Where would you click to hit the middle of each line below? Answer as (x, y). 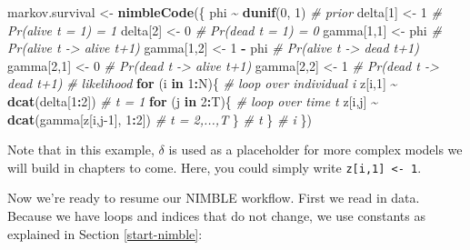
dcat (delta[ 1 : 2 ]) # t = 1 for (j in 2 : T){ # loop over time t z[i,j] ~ (193, 100)
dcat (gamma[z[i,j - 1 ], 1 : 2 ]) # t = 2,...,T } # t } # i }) (160, 119)
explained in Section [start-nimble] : (105, 233)
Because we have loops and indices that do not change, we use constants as (216, 215)
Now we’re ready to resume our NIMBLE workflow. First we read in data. (214, 198)
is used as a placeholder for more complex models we (315, 150)
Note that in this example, (81, 150)
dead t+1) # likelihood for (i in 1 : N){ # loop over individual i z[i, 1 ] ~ (203, 83)
